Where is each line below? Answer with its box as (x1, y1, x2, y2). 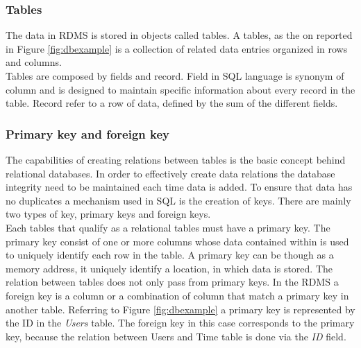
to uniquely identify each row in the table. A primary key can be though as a (6, 247, 334, 262)
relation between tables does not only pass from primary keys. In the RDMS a (6, 275, 339, 289)
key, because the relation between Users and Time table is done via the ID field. (6, 329, 346, 343)
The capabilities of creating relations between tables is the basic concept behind (6, 153, 346, 166)
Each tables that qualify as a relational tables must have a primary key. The (6, 220, 330, 234)
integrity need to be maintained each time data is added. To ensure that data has (6, 180, 353, 194)
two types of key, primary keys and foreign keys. (6, 207, 211, 221)
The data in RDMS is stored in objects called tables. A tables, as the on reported (6, 28, 353, 42)
